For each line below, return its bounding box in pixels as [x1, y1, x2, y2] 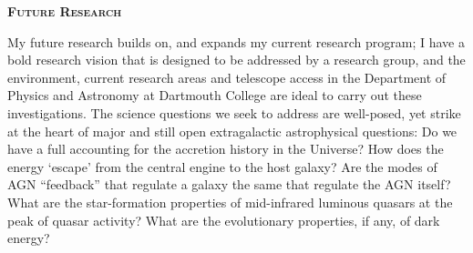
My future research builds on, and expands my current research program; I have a [7, 32, 465, 51]
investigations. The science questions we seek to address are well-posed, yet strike [7, 103, 461, 122]
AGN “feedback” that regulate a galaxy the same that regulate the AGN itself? [7, 175, 451, 194]
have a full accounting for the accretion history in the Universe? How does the [7, 139, 444, 158]
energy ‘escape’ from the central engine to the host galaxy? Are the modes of [7, 157, 437, 176]
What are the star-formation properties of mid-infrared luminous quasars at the [7, 192, 453, 211]
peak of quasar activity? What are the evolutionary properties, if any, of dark [7, 210, 440, 229]
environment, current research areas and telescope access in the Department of [7, 67, 447, 86]
